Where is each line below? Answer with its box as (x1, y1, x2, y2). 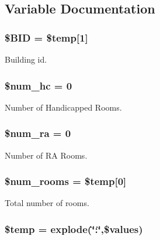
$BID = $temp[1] (5, 30, 88, 44)
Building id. (5, 53, 47, 65)
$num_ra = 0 (5, 126, 71, 140)
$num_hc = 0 (5, 78, 72, 92)
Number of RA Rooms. (5, 149, 88, 161)
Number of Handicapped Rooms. (5, 101, 122, 113)
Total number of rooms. (5, 197, 89, 209)
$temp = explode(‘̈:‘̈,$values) (5, 221, 143, 236)
